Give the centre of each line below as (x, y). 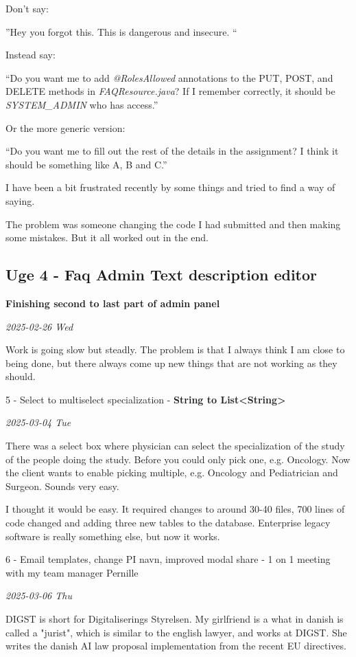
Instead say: (31, 55)
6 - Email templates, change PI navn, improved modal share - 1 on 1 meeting (168, 559)
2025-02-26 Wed (39, 326)
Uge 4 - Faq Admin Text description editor (162, 275)
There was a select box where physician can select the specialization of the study (175, 446)
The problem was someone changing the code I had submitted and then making (173, 224)
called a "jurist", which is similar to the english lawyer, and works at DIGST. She (176, 632)
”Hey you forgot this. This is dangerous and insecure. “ (121, 31)
